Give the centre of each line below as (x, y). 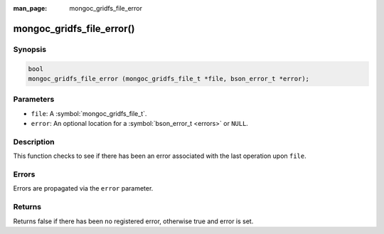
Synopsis (30, 49)
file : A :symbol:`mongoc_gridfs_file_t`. (89, 113)
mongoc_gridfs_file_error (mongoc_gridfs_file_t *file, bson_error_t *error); (169, 79)
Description (34, 142)
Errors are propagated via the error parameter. (83, 188)
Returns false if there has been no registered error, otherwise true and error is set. (133, 221)
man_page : (30, 8)
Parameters (34, 100)
